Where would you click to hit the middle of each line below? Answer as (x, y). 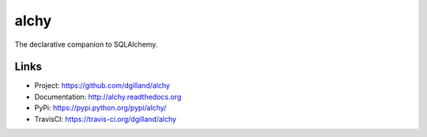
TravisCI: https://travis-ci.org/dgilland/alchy (106, 119)
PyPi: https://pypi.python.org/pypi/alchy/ (100, 108)
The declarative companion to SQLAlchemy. (86, 44)
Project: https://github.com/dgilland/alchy (102, 86)
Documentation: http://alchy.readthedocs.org (108, 97)
